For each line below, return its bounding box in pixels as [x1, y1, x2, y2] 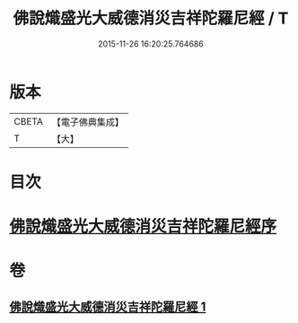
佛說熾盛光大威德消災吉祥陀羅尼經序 [9, 216, 277, 237]
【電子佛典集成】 [51, 116, 124, 128]
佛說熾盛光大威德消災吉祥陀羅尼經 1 [9, 299, 206, 314]
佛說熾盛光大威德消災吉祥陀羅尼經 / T [13, 8, 289, 29]
